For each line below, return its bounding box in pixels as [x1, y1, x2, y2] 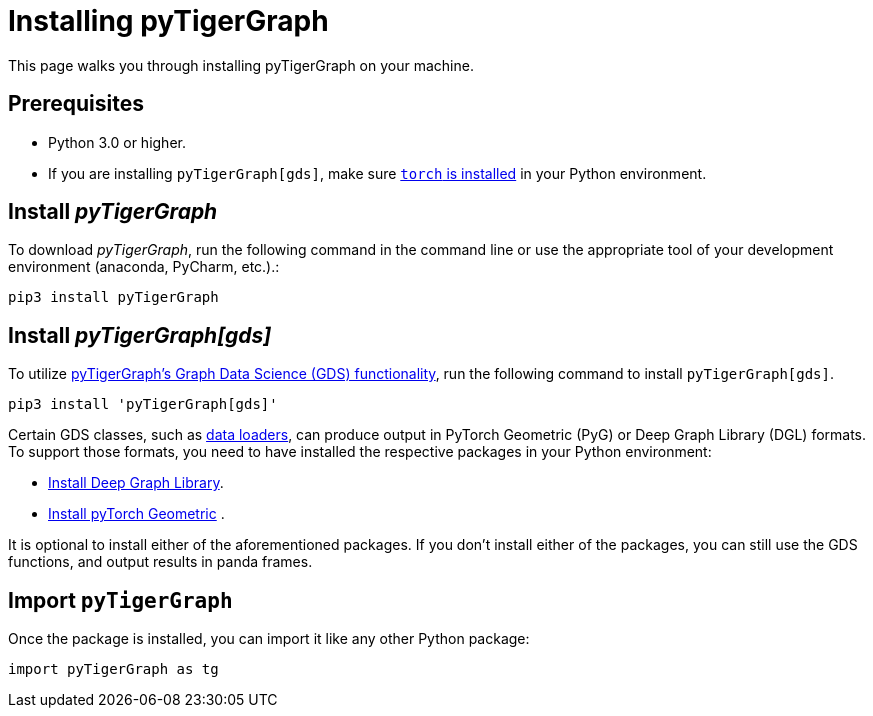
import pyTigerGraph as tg [8, 661, 219, 678]
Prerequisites [8, 91, 144, 117]
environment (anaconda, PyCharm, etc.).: [8, 258, 280, 276]
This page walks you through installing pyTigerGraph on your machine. [8, 56, 474, 74]
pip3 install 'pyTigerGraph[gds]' [8, 396, 278, 413]
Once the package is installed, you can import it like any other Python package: [8, 630, 530, 648]
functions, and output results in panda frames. [8, 553, 313, 571]
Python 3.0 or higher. [48, 133, 186, 151]
